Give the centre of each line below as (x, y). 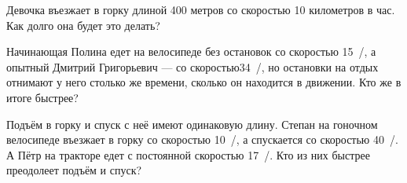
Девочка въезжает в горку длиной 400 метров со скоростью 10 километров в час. (201, 9)
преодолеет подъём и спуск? (74, 170)
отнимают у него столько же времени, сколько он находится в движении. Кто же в (204, 82)
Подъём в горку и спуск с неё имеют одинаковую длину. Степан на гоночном (192, 124)
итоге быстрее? (42, 97)
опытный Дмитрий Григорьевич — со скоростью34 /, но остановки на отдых (192, 66)
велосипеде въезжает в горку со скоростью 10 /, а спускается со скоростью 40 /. (202, 139)
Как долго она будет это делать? (83, 25)
